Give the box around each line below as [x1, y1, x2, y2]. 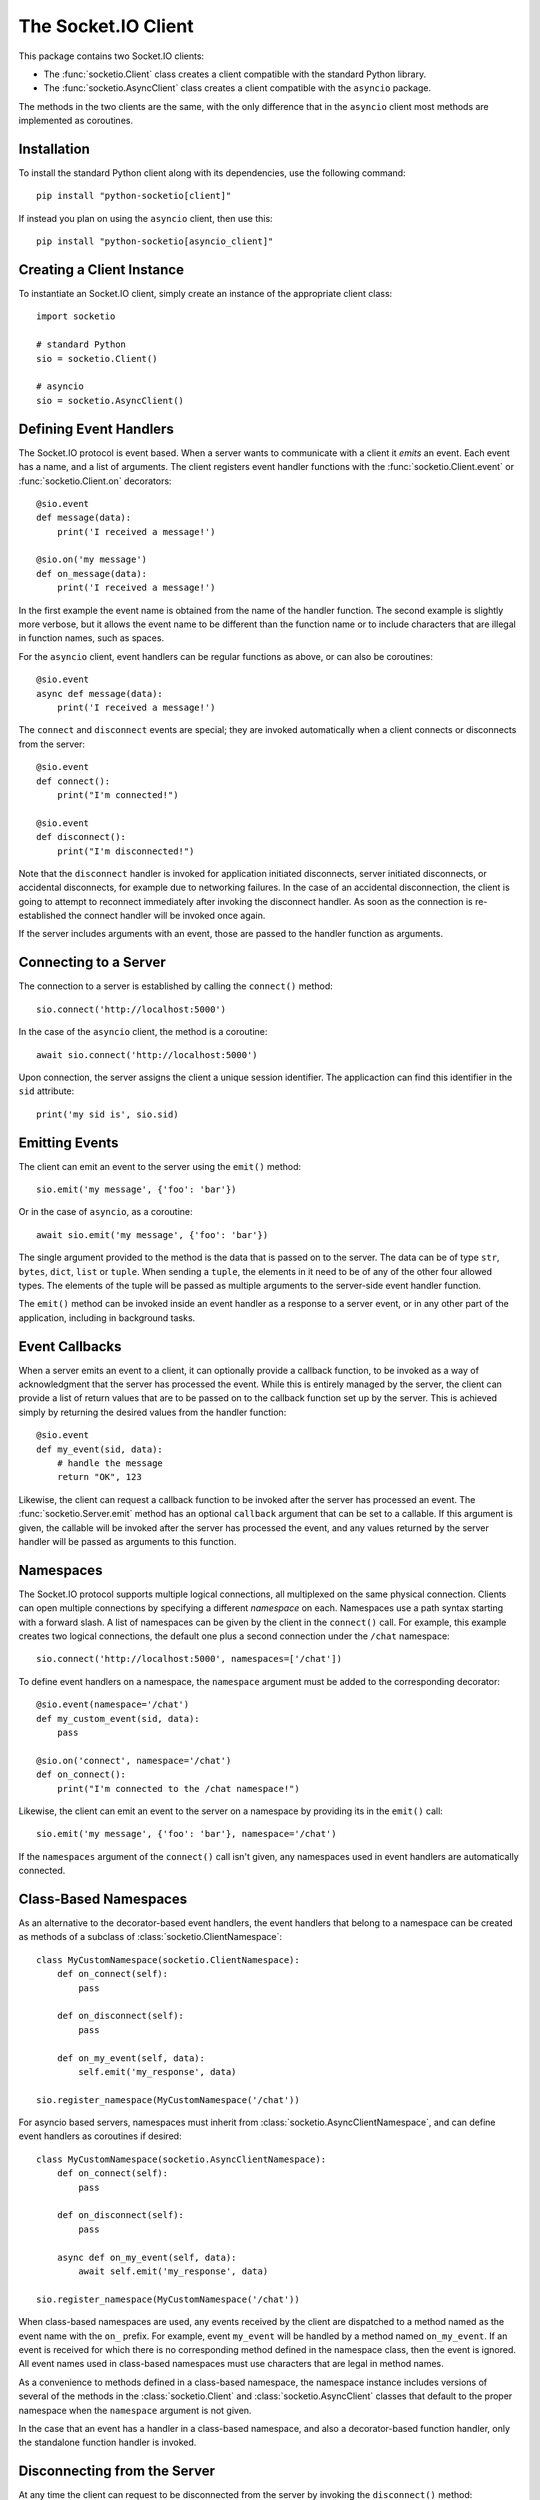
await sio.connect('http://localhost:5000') [36, 1049, 259, 1060]
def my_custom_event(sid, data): [36, 1713, 200, 1724]
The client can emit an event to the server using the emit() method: [18, 1160, 302, 1172]
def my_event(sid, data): [36, 1443, 164, 1455]
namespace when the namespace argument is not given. [18, 2404, 252, 2416]
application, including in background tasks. [18, 1311, 196, 1324]
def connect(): [36, 775, 111, 787]
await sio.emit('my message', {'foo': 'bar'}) [36, 1229, 269, 1240]
